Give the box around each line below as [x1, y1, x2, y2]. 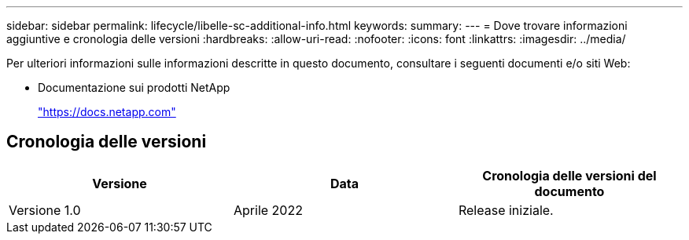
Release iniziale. [458, 202, 554, 218]
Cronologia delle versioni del [482, 167, 657, 184]
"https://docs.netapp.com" [38, 105, 176, 118]
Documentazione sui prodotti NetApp [38, 81, 230, 94]
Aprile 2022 [233, 202, 303, 218]
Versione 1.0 [9, 202, 81, 218]
